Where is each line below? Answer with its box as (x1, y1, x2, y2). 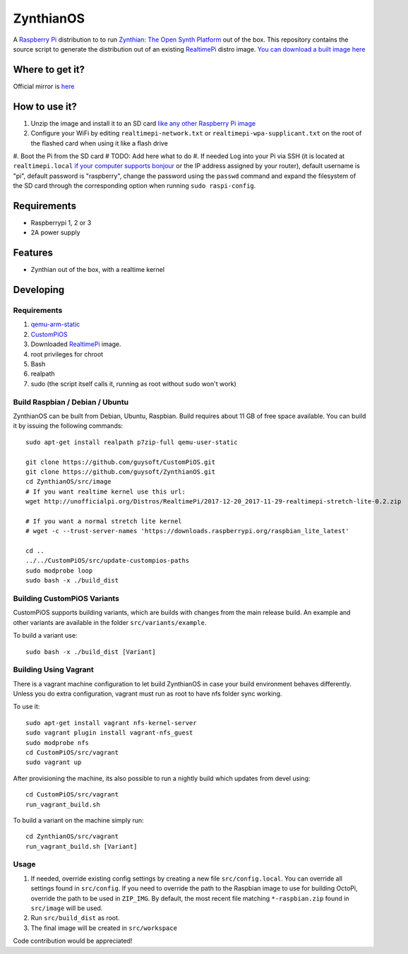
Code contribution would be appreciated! (13, 936, 133, 946)
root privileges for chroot (30, 350, 104, 358)
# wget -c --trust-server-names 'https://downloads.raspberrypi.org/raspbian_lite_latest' (25, 527, 349, 535)
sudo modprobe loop (25, 566, 93, 575)
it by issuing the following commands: (13, 422, 124, 430)
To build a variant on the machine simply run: (13, 816, 144, 824)
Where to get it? (13, 64, 85, 76)
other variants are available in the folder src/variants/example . (13, 618, 207, 626)
